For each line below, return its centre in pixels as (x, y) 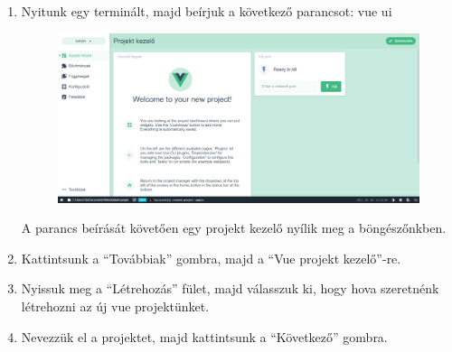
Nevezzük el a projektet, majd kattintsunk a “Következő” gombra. (204, 336)
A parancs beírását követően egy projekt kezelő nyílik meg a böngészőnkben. (234, 228)
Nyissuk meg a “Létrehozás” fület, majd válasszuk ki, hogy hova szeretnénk (230, 288)
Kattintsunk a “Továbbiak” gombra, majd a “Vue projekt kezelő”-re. (211, 258)
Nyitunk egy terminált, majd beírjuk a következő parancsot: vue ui (207, 11)
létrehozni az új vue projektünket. (115, 306)
